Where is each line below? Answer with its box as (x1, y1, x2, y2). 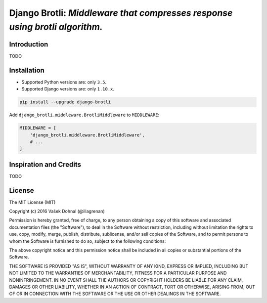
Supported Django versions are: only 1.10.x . (21, 86, 115, 92)
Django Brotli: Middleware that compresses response (9, 7, 233, 18)
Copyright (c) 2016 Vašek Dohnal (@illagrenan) (9, 208, 105, 215)
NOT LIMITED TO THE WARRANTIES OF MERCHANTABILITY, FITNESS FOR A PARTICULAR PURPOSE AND (9, 270, 227, 276)
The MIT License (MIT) (9, 199, 56, 205)
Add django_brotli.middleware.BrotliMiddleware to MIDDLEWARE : (9, 112, 160, 118)
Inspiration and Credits (9, 160, 82, 169)
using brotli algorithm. (9, 21, 103, 32)
